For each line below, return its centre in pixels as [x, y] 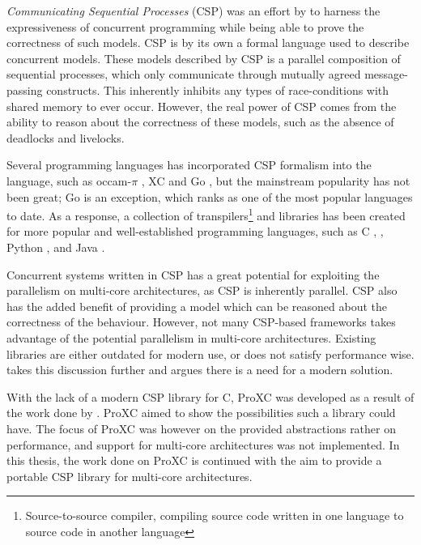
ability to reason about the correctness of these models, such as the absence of [200, 122]
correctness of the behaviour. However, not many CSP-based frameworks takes [201, 322]
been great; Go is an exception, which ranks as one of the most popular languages [210, 196]
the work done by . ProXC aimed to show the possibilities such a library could [201, 413]
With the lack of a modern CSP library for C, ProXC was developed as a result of [210, 396]
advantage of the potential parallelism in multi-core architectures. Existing [191, 337]
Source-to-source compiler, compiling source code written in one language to [215, 515]
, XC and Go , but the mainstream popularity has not [276, 180]
